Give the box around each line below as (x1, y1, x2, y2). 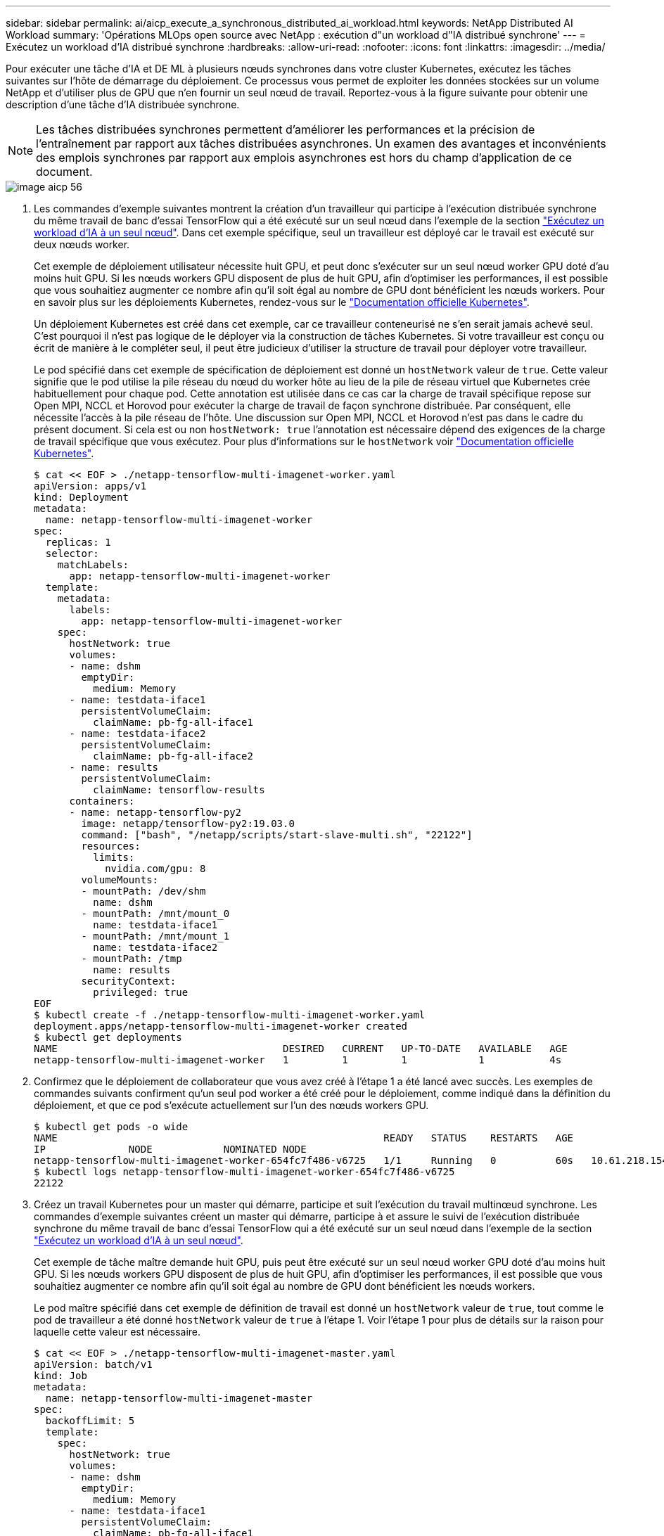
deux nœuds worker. (34, 238, 130, 250)
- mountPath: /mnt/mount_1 (81, 930, 230, 942)
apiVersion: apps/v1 (34, 480, 147, 492)
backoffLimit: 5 (45, 1415, 135, 1426)
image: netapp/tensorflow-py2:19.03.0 (81, 818, 295, 829)
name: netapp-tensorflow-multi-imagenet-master (45, 1393, 313, 1404)
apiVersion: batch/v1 (34, 1359, 153, 1370)
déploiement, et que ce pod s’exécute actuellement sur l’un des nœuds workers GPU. (34, 1099, 429, 1111)
